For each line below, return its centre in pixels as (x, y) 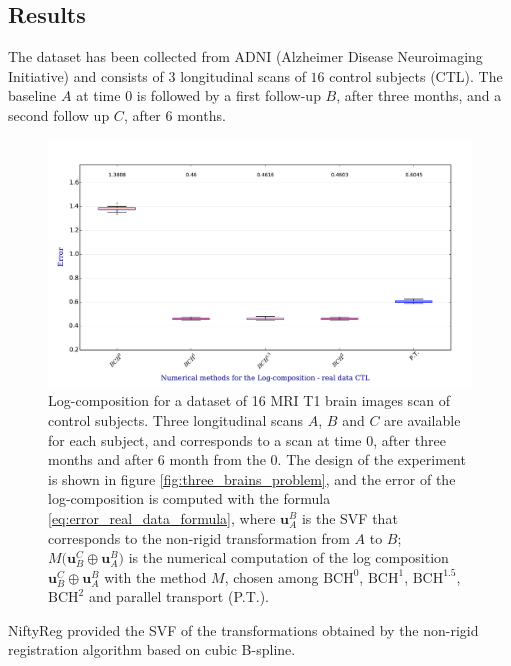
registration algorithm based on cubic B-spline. (152, 649)
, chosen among (271, 576)
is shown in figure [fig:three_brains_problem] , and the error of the (252, 478)
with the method (155, 576)
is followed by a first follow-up (228, 95)
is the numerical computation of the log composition (288, 557)
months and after (101, 459)
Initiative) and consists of (86, 75)
